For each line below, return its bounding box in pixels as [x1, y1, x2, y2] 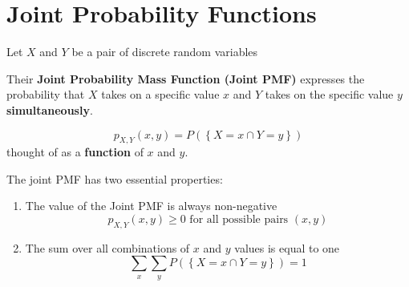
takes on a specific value [101, 86, 220, 103]
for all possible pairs [189, 214, 289, 226]
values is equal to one [234, 239, 340, 256]
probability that [6, 86, 85, 103]
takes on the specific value [265, 86, 394, 103]
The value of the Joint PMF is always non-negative [25, 197, 277, 214]
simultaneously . [6, 101, 93, 118]
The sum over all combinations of [25, 239, 190, 256]
